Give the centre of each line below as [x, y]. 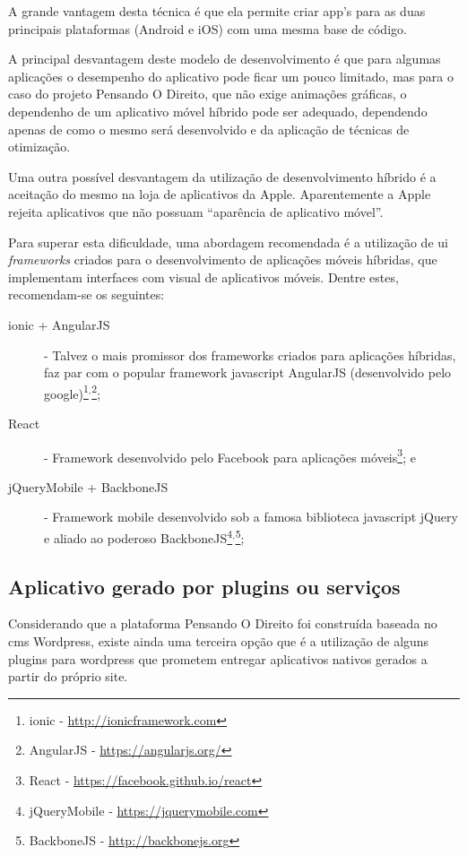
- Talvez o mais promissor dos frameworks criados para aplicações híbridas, [250, 355]
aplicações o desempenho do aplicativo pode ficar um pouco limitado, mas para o [231, 76]
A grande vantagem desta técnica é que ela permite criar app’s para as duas [217, 11]
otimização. [39, 147]
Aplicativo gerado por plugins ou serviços [204, 586]
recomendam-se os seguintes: [86, 294]
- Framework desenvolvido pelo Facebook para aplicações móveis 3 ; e [230, 455]
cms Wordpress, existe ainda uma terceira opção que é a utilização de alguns [219, 641]
